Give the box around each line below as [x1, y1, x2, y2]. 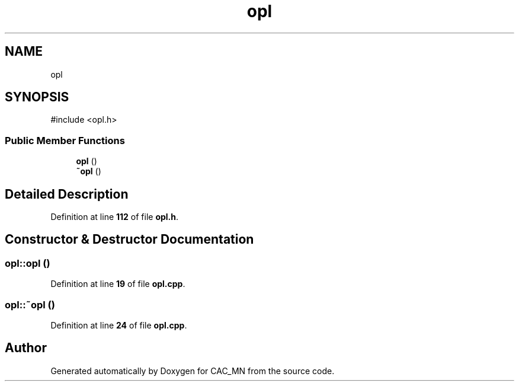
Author [5, 340, 47, 356]
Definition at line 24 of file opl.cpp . [50, 320, 187, 330]
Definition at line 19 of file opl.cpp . [50, 279, 185, 289]
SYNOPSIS [5, 90, 69, 105]
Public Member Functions [5, 134, 125, 146]
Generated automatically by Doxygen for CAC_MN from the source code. [50, 365, 335, 376]
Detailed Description [5, 186, 129, 202]
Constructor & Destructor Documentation [5, 232, 254, 247]
